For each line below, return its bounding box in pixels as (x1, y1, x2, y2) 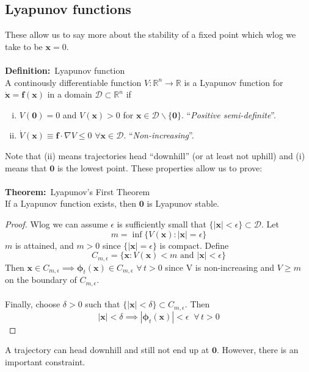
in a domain (47, 88, 92, 101)
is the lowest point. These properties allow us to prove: (57, 161, 263, 174)
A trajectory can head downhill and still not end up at (5, 343, 209, 356)
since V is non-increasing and (165, 260, 275, 273)
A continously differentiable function (5, 76, 142, 88)
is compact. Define (159, 238, 229, 251)
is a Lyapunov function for (184, 76, 283, 88)
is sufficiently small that (117, 217, 206, 230)
